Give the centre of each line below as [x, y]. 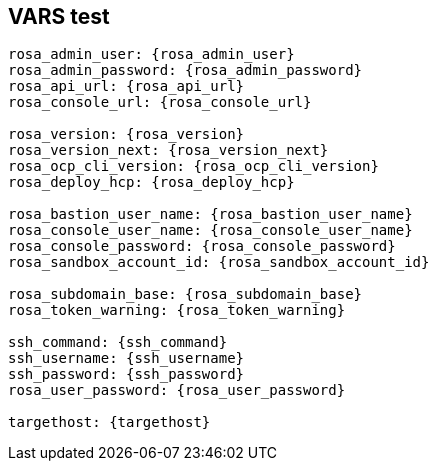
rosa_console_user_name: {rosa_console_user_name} [210, 230]
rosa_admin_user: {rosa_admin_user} [151, 54]
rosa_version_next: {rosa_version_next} [168, 150]
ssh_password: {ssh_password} [126, 374]
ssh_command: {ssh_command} [118, 342]
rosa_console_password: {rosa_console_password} [202, 246]
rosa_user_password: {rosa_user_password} [177, 390]
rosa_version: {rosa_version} [126, 134]
